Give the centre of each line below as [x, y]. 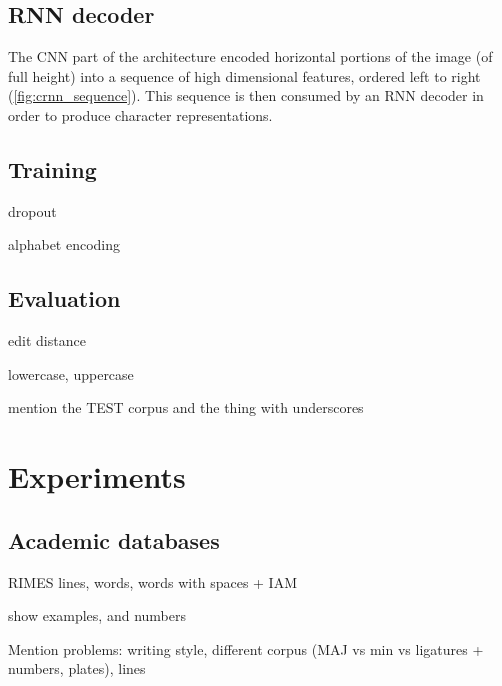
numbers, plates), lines [77, 668]
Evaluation [64, 298]
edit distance [47, 340]
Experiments [97, 476]
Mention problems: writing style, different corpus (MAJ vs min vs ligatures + [246, 648]
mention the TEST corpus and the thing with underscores [186, 407]
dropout [32, 210]
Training [52, 168]
